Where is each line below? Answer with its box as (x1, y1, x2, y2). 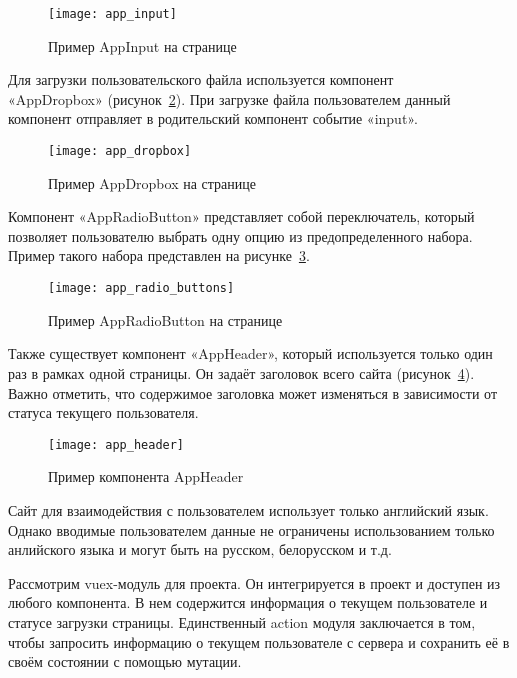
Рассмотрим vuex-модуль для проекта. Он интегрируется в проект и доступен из (8, 572, 501, 593)
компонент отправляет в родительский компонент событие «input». (8, 108, 418, 129)
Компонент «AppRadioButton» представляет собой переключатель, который (8, 206, 475, 227)
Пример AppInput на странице (48, 35, 237, 56)
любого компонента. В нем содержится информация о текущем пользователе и (8, 592, 488, 613)
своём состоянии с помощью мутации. (8, 651, 242, 672)
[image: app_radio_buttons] (48, 281, 235, 296)
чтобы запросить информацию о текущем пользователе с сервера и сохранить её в (8, 631, 510, 652)
